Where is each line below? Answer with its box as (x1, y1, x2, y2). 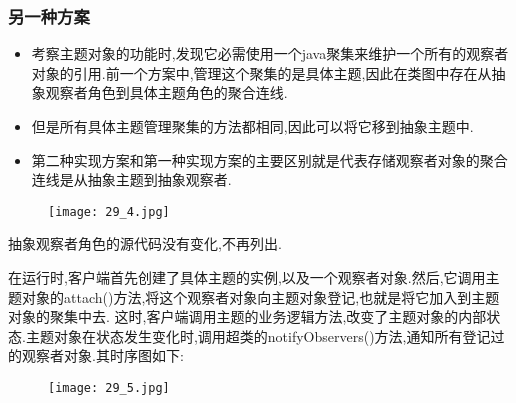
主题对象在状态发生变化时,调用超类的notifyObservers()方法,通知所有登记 (25, 325, 491, 346)
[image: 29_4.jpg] (48, 204, 170, 219)
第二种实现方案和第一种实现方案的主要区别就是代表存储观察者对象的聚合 (31, 149, 508, 170)
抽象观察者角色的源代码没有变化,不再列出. (8, 233, 282, 254)
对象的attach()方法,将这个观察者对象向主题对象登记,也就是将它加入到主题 (21, 286, 500, 307)
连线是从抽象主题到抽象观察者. (31, 169, 232, 190)
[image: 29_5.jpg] (48, 381, 170, 395)
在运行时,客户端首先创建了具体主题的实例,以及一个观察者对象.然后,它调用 (8, 267, 486, 288)
